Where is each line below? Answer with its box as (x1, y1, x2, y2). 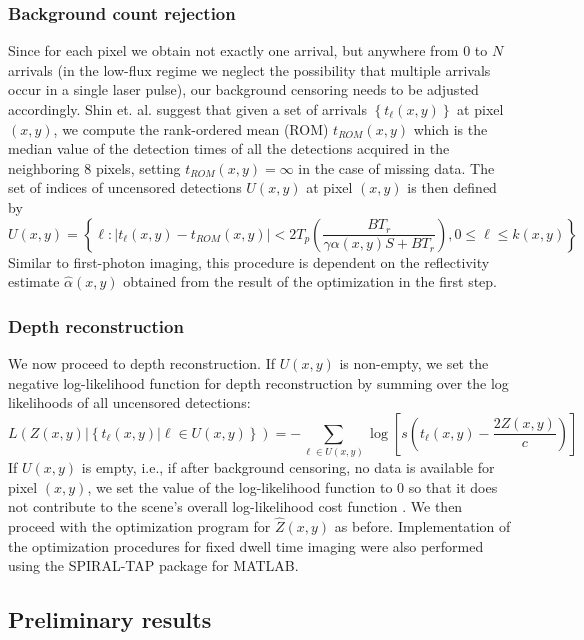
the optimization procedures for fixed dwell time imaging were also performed (8, 535, 484, 556)
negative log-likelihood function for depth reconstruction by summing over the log (8, 372, 509, 393)
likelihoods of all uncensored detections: (8, 392, 251, 413)
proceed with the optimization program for (8, 516, 271, 537)
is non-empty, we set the (339, 352, 489, 373)
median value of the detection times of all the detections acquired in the (8, 138, 450, 159)
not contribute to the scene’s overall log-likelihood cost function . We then (8, 496, 463, 517)
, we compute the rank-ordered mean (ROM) (53, 118, 329, 139)
